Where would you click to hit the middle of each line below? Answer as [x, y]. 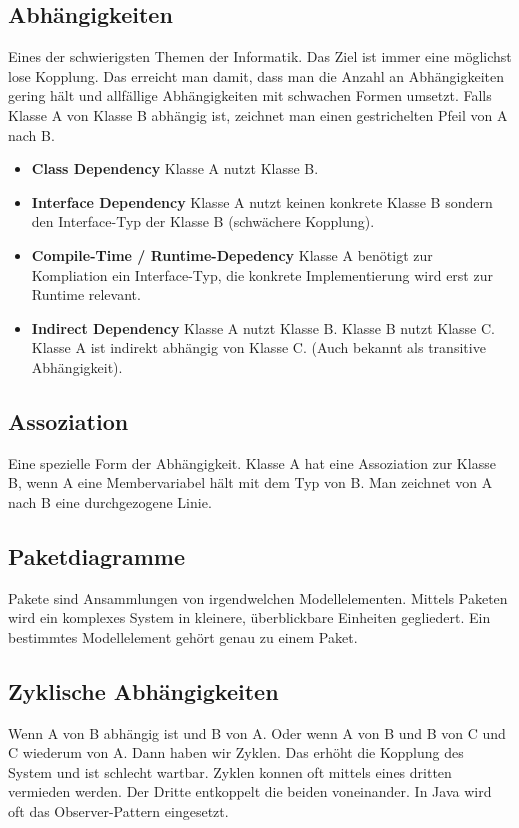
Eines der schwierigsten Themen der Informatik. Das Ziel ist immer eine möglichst [260, 56]
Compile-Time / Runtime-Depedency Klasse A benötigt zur [232, 254]
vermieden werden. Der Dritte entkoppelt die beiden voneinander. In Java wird [250, 791]
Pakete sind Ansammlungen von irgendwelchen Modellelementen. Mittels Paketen [258, 597]
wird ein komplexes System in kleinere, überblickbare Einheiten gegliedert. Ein [249, 617]
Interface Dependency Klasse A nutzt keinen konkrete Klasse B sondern [262, 201]
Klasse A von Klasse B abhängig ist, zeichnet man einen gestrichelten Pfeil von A [258, 114]
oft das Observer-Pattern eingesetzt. [118, 811]
